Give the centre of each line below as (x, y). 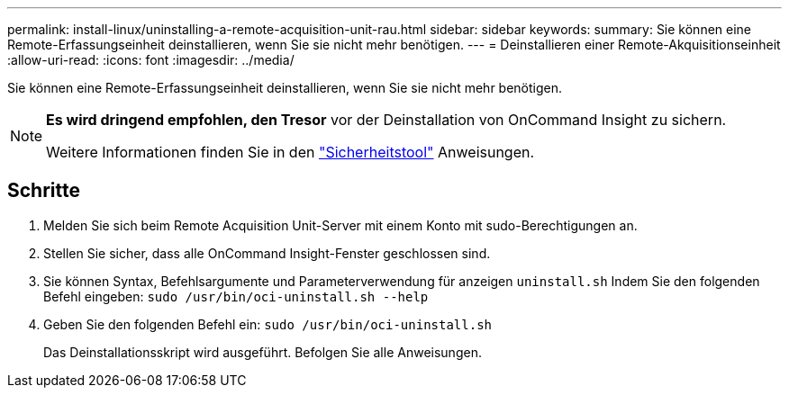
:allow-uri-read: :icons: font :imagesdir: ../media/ (151, 60)
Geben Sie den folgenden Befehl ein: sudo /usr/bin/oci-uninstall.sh (268, 324)
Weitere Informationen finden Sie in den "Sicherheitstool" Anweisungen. (290, 152)
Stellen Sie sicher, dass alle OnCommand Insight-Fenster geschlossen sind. (267, 253)
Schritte (44, 191)
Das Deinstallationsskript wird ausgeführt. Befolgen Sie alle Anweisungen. (263, 352)
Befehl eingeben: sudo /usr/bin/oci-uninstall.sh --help (236, 296)
